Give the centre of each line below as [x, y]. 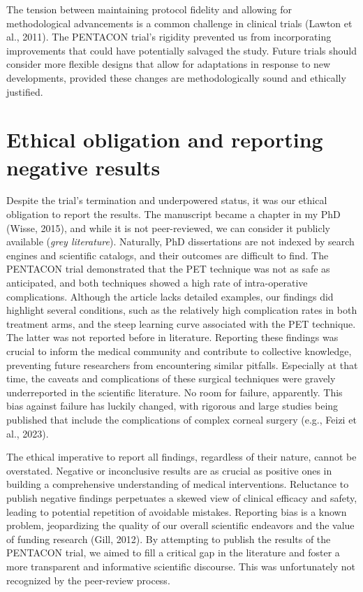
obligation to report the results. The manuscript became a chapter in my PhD [173, 214]
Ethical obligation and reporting [165, 139]
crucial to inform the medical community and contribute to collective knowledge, [179, 351]
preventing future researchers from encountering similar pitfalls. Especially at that [182, 364]
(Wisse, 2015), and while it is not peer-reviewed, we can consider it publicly [168, 228]
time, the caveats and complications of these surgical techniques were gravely [171, 378]
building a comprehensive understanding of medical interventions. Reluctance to [178, 484]
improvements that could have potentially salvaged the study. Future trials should [182, 50]
